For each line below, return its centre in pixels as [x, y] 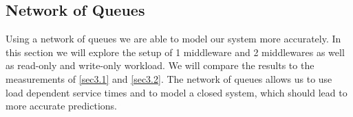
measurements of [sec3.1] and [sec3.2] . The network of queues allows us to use [169, 78]
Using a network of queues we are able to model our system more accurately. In [173, 39]
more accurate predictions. [61, 106]
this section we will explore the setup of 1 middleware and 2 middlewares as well [175, 52]
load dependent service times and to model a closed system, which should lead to [176, 92]
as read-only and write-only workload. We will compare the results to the [160, 65]
